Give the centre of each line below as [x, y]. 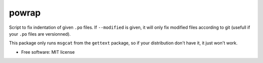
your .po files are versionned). [40, 34]
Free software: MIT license [48, 52]
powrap [25, 13]
